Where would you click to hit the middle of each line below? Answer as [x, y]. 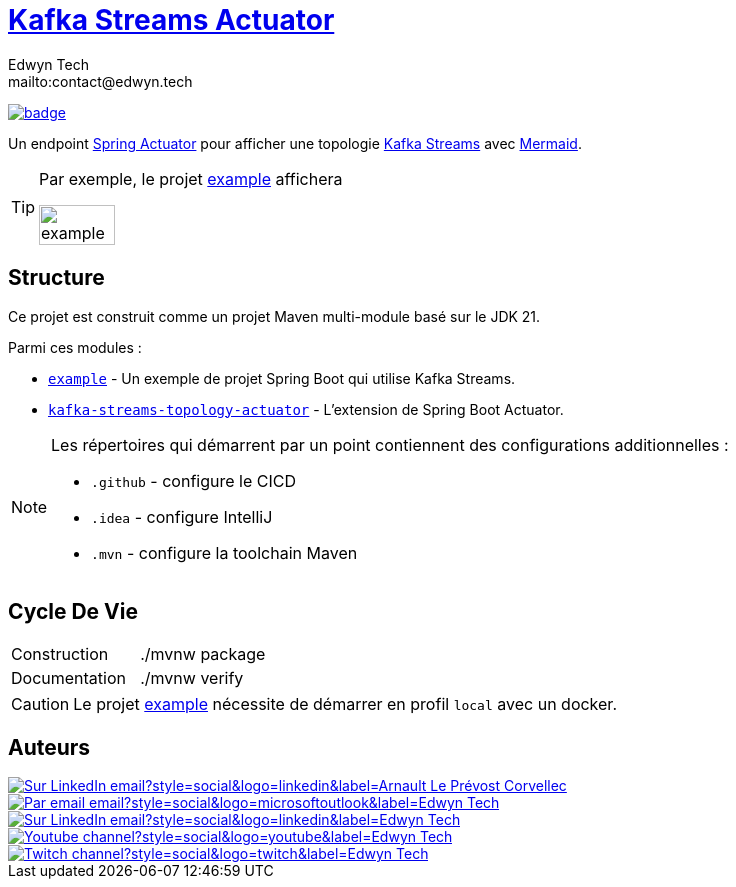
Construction [60, 654]
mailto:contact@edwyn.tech [100, 81]
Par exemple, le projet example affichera [191, 178]
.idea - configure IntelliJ [182, 516]
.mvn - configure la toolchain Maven [224, 552]
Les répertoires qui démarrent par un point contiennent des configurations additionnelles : [390, 444]
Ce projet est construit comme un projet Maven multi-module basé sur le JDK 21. [274, 316]
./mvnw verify [192, 678]
